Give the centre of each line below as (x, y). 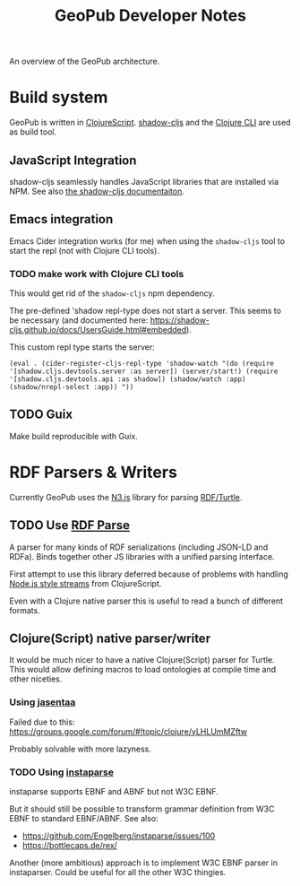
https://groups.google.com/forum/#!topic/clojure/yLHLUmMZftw (129, 731)
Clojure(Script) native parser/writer (110, 638)
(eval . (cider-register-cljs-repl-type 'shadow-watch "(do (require (142, 364)
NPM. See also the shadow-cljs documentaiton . (97, 191)
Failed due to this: (42, 722)
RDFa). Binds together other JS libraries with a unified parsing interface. (142, 556)
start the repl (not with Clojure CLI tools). (84, 250)
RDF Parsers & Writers (93, 473)
